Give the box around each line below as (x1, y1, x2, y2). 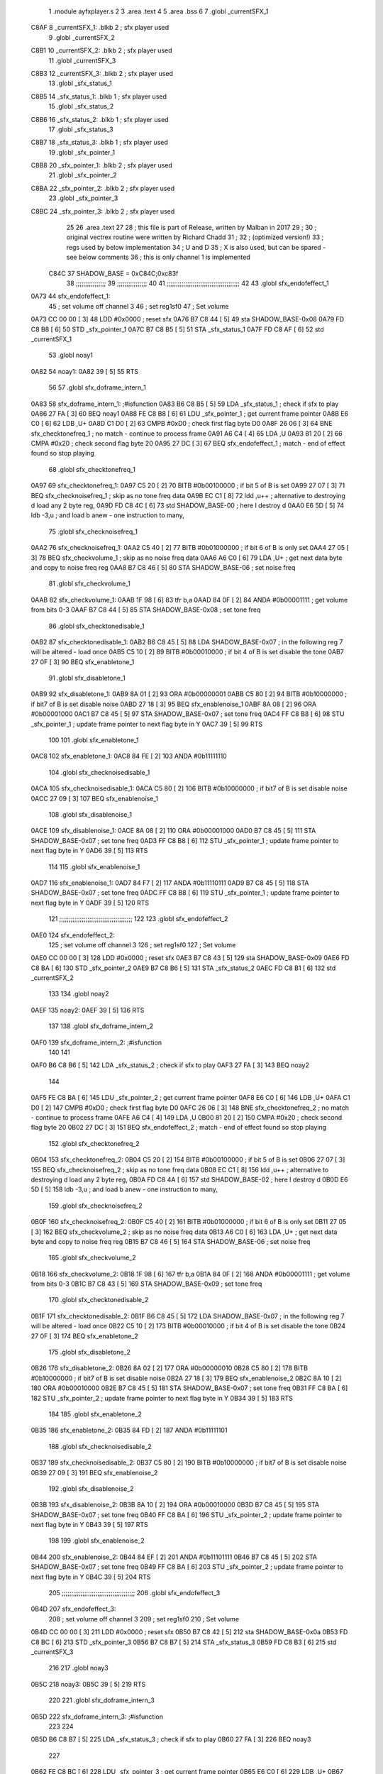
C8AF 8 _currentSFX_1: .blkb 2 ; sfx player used (30, 23, 170, 32)
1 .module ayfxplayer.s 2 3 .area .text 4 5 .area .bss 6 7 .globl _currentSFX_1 (48, 7, 269, 16)
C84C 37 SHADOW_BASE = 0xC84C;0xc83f (48, 269, 179, 277)
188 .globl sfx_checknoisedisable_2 (48, 1442, 152, 1450)
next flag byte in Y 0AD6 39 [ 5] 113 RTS (30, 847, 148, 855)
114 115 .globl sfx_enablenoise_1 (48, 862, 140, 871)
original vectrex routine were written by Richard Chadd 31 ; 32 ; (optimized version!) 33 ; (66, 233, 324, 241)
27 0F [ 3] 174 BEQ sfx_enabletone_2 (30, 1331, 138, 1340)
